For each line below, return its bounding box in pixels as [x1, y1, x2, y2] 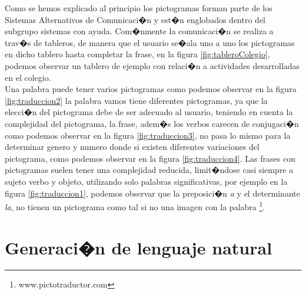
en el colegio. [5, 71, 51, 83]
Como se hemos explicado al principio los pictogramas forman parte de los [5, 2, 272, 14]
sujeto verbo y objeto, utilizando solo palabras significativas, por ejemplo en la [5, 175, 288, 187]
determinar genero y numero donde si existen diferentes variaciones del [5, 141, 260, 153]
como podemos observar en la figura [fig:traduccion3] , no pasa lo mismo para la [5, 129, 291, 141]
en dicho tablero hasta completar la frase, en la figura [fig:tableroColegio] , [5, 48, 270, 60]
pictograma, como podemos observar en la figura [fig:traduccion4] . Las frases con [5, 152, 295, 164]
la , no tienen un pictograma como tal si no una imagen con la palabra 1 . [5, 199, 265, 213]
